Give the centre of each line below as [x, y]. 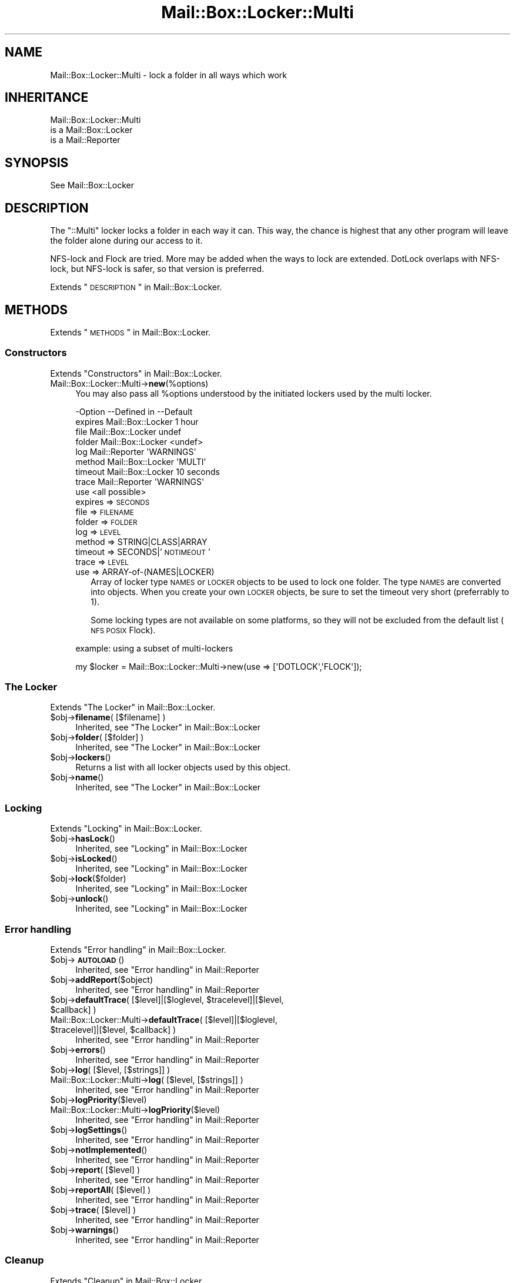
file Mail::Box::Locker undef [128, 431]
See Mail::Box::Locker [92, 185]
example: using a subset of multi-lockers [154, 648]
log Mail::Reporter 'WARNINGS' [136, 451]
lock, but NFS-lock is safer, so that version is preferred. [157, 269]
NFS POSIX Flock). [123, 630]
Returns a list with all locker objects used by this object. [183, 767]
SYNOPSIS [37, 162]
